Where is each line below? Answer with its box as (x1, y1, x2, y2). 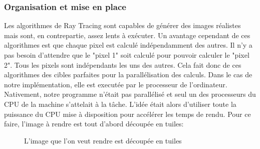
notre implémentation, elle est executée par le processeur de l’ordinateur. (4, 79, 227, 89)
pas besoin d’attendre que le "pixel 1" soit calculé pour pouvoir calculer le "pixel (4, 50, 249, 60)
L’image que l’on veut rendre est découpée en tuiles (24, 135, 182, 145)
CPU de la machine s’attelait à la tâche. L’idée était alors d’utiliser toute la (4, 98, 236, 109)
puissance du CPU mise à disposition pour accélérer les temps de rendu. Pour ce (4, 108, 251, 119)
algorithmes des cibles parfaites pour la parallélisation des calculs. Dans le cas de (4, 69, 252, 80)
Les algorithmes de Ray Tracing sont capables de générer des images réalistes (4, 20, 241, 31)
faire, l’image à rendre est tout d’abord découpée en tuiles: (4, 118, 184, 129)
